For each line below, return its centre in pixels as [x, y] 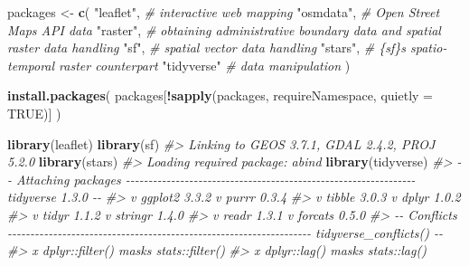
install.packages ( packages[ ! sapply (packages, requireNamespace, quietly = [220, 95]
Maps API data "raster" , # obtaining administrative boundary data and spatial [224, 29]
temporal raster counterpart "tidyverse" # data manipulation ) [179, 65]
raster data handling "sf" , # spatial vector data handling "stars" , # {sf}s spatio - [227, 47]
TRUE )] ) [34, 113]
